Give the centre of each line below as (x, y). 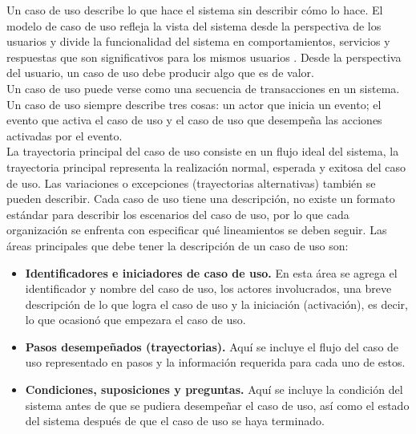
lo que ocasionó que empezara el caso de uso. (135, 320)
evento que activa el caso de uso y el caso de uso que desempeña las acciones (194, 120)
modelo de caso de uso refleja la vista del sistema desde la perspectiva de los (194, 25)
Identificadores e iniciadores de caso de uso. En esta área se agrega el (211, 272)
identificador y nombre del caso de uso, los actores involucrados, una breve (208, 288)
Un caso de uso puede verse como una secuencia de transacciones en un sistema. (203, 88)
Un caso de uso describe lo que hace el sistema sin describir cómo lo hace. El (195, 10)
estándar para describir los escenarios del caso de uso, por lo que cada (178, 214)
